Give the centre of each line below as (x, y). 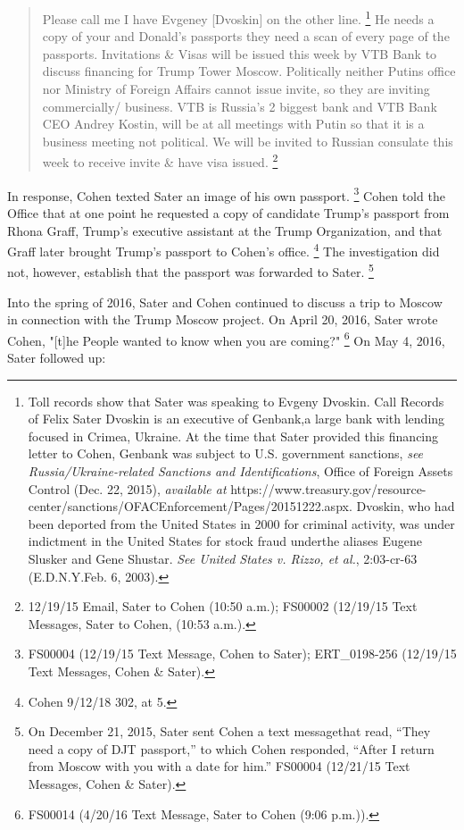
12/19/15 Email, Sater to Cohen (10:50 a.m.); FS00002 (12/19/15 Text (223, 606)
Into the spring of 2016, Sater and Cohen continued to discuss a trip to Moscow (225, 302)
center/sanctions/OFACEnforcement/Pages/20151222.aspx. (190, 506)
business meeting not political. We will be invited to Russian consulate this (248, 141)
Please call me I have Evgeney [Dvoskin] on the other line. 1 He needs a (238, 17)
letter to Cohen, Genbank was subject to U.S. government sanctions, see (226, 453)
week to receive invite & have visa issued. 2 (160, 161)
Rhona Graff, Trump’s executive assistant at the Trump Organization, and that (225, 230)
